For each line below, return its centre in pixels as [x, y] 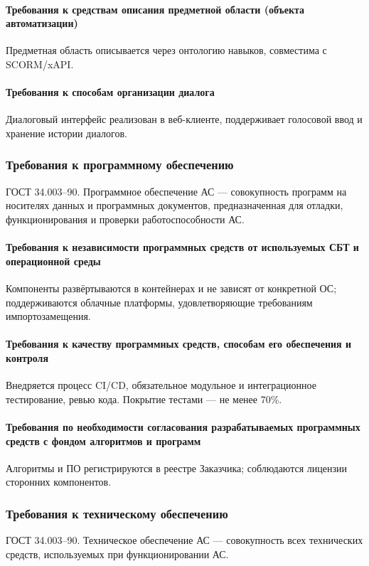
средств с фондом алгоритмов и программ [103, 440]
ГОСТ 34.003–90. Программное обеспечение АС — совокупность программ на [176, 191]
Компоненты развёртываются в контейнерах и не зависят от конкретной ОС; [171, 288]
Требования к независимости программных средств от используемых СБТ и [182, 247]
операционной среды [53, 261]
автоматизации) [42, 23]
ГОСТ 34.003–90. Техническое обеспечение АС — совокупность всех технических [184, 540]
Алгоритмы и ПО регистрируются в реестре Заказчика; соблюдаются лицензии [176, 468]
